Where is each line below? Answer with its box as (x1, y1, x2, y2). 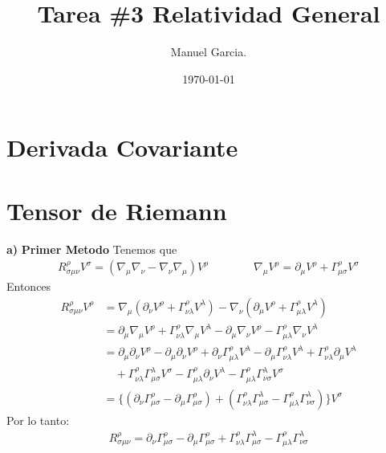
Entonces (6, 278, 51, 295)
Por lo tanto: (6, 411, 70, 428)
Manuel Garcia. (170, 43, 247, 60)
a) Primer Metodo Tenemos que (6, 240, 177, 257)
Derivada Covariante (6, 131, 238, 164)
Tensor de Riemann (6, 194, 227, 226)
